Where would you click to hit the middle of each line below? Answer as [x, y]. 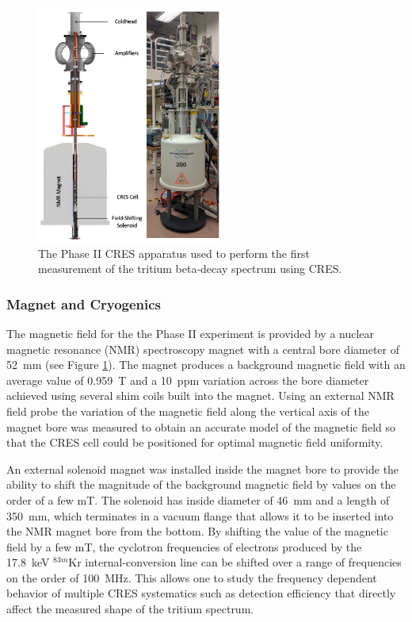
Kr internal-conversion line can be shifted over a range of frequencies [235, 562]
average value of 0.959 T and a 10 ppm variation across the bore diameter [188, 380]
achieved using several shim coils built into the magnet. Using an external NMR [200, 395]
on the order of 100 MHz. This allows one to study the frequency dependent [192, 577]
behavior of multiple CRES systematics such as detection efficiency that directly [201, 593]
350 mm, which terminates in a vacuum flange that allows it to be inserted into [200, 515]
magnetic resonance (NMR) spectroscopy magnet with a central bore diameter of [203, 349]
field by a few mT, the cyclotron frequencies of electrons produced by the [184, 546]
